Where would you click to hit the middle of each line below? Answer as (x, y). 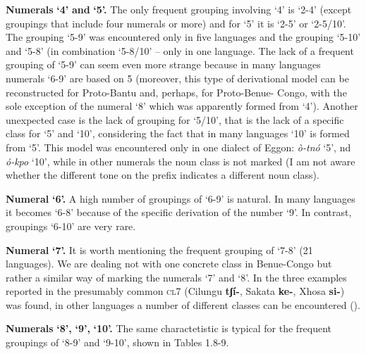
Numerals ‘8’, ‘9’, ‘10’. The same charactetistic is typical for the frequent (169, 328)
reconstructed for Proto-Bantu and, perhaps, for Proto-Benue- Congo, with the (176, 92)
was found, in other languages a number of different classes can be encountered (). (183, 304)
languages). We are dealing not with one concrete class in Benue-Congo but (169, 264)
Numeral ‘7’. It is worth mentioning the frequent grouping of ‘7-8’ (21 (159, 249)
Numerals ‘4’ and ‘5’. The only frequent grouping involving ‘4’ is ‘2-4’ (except (179, 9)
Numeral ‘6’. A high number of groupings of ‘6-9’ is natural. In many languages (181, 198)
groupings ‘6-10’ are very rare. (71, 226)
